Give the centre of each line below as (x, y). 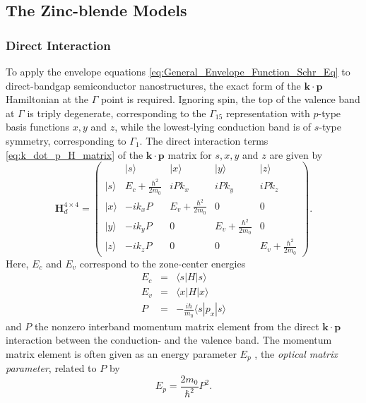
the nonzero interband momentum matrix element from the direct (177, 326)
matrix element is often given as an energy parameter (121, 353)
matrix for (190, 154)
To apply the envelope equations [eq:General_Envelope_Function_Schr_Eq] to (178, 71)
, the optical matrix (296, 353)
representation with (268, 113)
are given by (296, 154)
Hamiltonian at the (47, 99)
